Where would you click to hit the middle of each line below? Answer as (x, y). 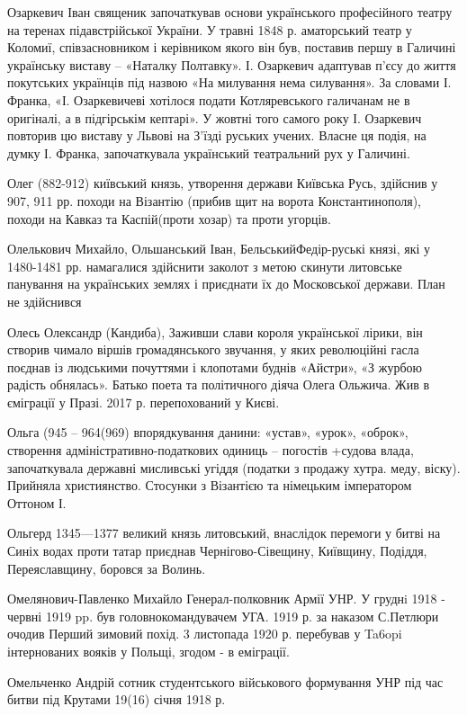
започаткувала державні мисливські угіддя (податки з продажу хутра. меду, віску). (234, 467)
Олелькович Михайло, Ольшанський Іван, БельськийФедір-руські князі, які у (219, 249)
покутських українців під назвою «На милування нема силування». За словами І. (229, 82)
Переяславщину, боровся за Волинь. (107, 568)
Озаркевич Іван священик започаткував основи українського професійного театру (230, 12)
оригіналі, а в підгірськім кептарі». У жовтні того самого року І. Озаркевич (215, 117)
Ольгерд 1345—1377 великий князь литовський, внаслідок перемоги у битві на (224, 533)
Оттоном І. (37, 502)
